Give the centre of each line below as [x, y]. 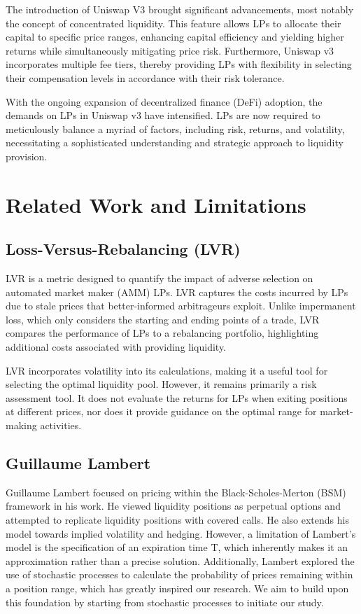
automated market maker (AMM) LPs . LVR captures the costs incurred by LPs [177, 292]
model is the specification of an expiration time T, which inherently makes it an [177, 547]
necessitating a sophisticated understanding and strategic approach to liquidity [175, 142]
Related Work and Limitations [156, 204]
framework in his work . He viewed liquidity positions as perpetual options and [173, 506]
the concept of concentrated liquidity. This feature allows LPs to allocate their [174, 23]
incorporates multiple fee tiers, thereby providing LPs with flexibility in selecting [179, 64]
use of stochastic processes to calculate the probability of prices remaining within [179, 574]
